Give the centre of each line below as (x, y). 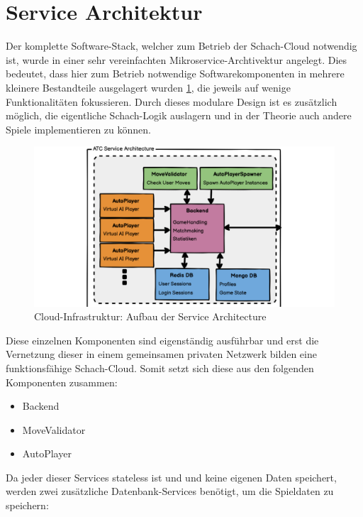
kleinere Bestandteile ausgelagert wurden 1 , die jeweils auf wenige (148, 87)
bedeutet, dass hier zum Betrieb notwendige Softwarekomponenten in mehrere (175, 74)
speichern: (27, 505)
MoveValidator (54, 429)
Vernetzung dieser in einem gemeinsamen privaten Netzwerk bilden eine (161, 354)
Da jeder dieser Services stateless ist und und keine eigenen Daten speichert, (171, 477)
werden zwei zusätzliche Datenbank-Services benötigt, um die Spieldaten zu (170, 491)
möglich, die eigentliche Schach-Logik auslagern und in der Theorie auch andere (179, 115)
